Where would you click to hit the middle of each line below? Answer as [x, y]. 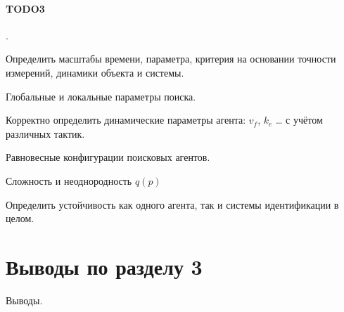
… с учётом [299, 120]
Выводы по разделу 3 [104, 266]
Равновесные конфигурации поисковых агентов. [108, 157]
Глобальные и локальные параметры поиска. [101, 96]
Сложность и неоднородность [69, 180]
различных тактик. [45, 133]
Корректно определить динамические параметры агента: [126, 120]
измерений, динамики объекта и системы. [95, 72]
